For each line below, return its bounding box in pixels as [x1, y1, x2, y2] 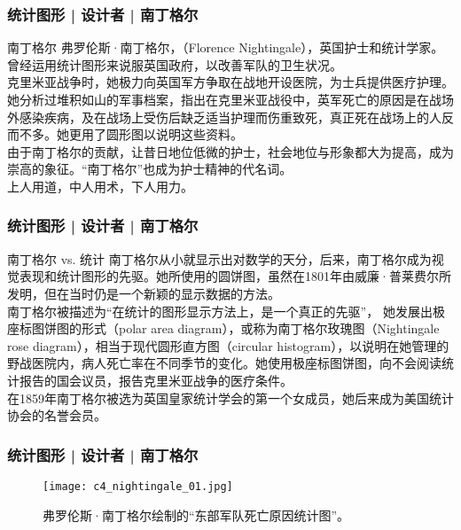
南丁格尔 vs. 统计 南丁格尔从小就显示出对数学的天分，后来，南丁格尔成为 [7, 249, 432, 268]
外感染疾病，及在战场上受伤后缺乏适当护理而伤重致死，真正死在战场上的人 [7, 107, 441, 126]
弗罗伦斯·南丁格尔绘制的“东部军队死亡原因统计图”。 [43, 505, 350, 524]
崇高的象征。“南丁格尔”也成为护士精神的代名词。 [7, 160, 293, 178]
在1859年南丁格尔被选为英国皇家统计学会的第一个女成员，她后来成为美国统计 [7, 388, 454, 407]
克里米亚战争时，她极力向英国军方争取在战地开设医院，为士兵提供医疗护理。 [7, 73, 454, 91]
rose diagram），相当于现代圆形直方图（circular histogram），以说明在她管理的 [7, 336, 449, 355]
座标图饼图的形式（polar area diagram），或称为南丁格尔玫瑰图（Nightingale [7, 319, 440, 338]
